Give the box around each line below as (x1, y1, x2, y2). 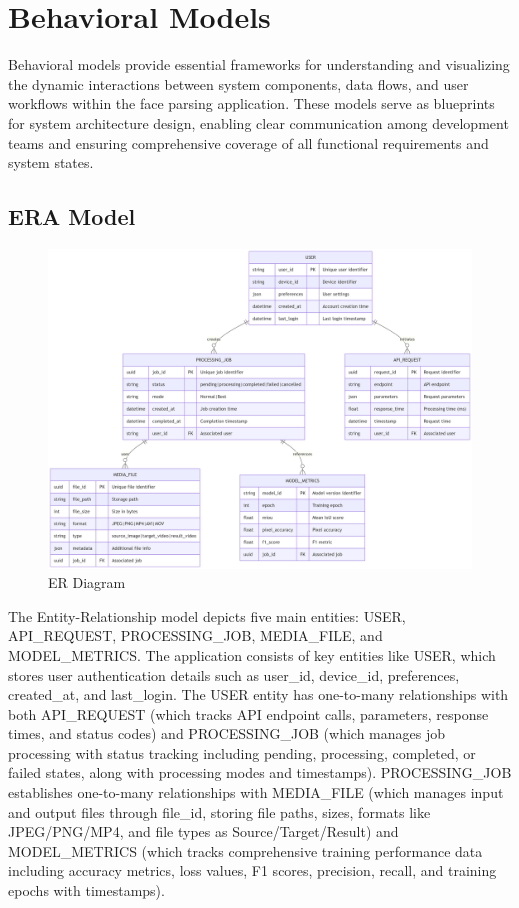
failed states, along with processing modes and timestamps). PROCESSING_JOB (8, 762, 512, 783)
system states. (8, 152, 94, 173)
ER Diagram (48, 572, 126, 593)
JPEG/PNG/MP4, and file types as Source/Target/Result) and (8, 821, 399, 842)
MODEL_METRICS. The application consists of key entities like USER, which (8, 644, 496, 665)
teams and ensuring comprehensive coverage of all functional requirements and (8, 132, 489, 153)
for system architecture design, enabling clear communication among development (8, 112, 509, 133)
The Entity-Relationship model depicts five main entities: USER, (8, 605, 406, 626)
